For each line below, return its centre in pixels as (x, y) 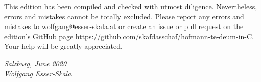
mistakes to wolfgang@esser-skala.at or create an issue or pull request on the (124, 26)
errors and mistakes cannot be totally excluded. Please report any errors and (124, 16)
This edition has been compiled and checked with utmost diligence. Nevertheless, (131, 6)
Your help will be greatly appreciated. (63, 46)
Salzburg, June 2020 (35, 63)
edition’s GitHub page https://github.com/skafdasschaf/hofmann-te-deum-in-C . (129, 36)
